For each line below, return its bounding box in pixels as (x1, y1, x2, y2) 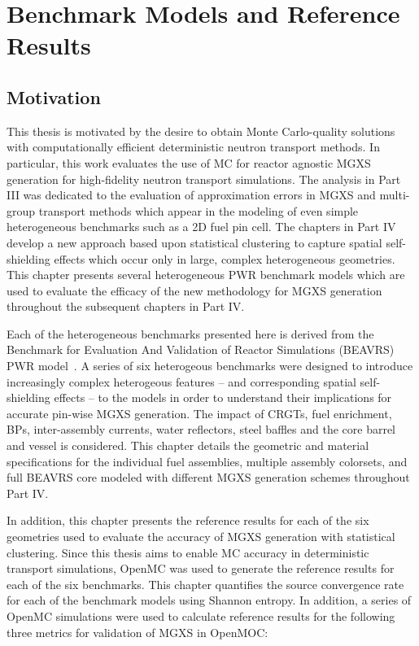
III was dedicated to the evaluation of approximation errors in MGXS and (7, 186, 376, 203)
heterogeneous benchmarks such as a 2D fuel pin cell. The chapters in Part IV (7, 218, 396, 235)
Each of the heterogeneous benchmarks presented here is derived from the (7, 325, 374, 342)
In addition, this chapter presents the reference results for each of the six (7, 512, 369, 529)
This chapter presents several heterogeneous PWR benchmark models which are (7, 266, 405, 283)
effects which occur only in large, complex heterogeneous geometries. (54, 250, 395, 267)
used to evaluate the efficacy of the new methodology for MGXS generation (7, 282, 382, 299)
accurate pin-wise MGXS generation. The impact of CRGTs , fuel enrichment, (7, 404, 392, 421)
